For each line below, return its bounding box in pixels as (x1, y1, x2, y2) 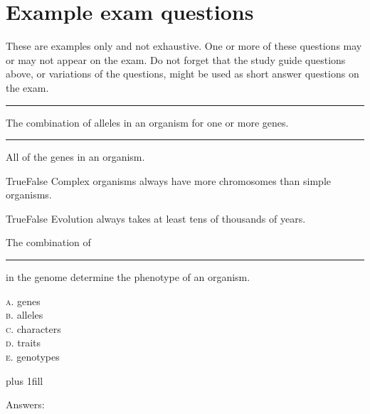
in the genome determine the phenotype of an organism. (6, 270, 250, 285)
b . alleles (6, 307, 43, 322)
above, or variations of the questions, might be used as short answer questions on (6, 66, 359, 81)
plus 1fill (6, 373, 43, 388)
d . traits (6, 335, 41, 350)
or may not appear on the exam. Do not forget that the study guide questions (6, 52, 346, 67)
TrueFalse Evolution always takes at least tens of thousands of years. (6, 211, 306, 225)
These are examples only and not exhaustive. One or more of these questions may (6, 38, 362, 53)
